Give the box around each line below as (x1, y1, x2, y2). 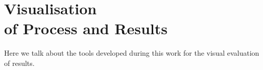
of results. (4, 57, 35, 68)
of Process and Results (4, 18, 168, 39)
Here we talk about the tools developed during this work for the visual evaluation (4, 48, 259, 58)
